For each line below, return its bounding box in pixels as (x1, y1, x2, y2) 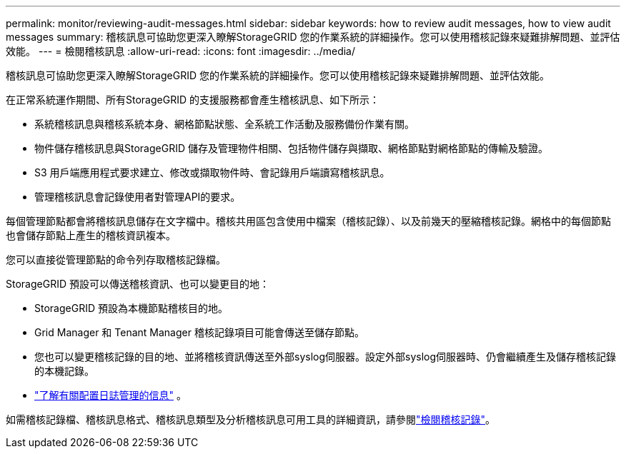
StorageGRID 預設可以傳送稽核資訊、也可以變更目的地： (6, 278, 269, 290)
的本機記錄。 (34, 365, 94, 377)
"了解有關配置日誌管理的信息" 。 (34, 389, 187, 401)
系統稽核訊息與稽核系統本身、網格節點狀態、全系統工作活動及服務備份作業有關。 (34, 118, 414, 130)
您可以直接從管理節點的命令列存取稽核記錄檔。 (6, 253, 226, 266)
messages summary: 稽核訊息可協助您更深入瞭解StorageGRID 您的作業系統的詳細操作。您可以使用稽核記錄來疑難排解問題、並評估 (6, 31, 620, 43)
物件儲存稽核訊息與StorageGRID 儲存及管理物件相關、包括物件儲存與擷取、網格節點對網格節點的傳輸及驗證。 (34, 142, 548, 154)
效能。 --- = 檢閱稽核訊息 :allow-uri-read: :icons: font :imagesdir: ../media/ (6, 45, 356, 57)
